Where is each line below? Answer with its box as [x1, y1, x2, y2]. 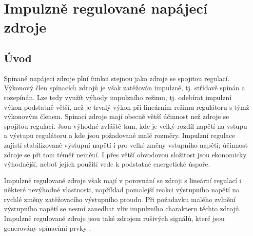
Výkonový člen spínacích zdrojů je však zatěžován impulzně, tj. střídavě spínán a [4, 83, 245, 93]
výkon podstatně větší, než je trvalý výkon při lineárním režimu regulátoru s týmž [4, 101, 249, 112]
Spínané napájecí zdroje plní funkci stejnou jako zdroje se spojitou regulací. [4, 73, 230, 83]
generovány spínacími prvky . [4, 222, 91, 233]
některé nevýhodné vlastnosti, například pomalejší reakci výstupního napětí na [4, 185, 240, 195]
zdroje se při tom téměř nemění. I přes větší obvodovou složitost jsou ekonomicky [4, 149, 247, 159]
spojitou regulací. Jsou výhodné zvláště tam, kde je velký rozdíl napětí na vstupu [4, 120, 247, 131]
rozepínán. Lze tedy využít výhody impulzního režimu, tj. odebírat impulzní [4, 92, 232, 102]
